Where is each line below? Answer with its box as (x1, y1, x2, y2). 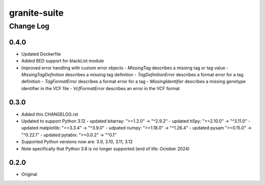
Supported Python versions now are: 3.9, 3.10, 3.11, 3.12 (21, 139, 133, 145)
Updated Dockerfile (21, 51, 61, 57)
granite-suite (9, 7, 64, 18)
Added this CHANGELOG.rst (21, 111, 79, 117)
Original (21, 171, 38, 177)
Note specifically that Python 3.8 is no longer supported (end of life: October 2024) (21, 146, 190, 152)
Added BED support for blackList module (21, 58, 104, 64)
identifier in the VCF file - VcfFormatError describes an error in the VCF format (21, 85, 180, 91)
